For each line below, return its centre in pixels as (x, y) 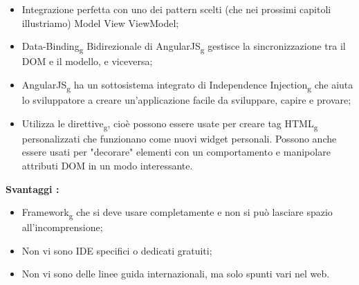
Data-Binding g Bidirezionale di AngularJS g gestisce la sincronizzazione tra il (184, 47)
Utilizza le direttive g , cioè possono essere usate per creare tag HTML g (170, 124)
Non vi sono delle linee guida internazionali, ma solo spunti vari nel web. (176, 274)
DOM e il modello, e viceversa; (87, 61)
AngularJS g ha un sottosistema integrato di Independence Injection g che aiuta (187, 85)
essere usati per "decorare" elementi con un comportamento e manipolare (176, 152)
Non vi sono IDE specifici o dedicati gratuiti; (117, 250)
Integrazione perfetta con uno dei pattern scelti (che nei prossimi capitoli (176, 9)
